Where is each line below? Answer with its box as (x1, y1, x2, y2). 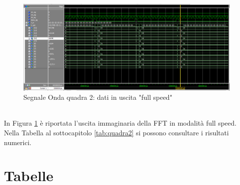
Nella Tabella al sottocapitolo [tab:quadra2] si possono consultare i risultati (4, 128, 229, 137)
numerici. (4, 137, 32, 147)
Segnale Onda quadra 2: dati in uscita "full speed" (23, 92, 172, 102)
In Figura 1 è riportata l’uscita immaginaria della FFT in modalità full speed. (4, 118, 237, 128)
